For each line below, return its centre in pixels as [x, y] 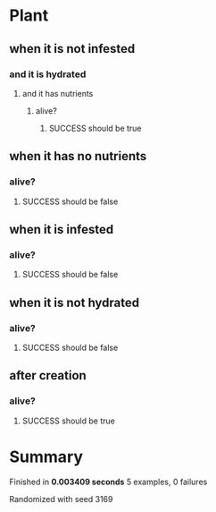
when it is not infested [72, 49]
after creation [48, 375]
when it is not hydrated [75, 302]
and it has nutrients [58, 93]
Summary [46, 457]
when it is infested [62, 229]
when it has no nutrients [78, 156]
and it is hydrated [48, 74]
